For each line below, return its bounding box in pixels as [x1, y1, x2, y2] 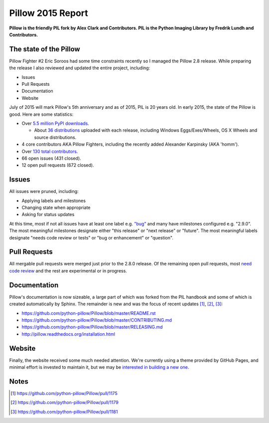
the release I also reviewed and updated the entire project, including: [9, 65, 150, 71]
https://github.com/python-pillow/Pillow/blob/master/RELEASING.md [21, 324, 163, 330]
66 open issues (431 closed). [21, 155, 82, 161]
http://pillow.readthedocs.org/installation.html [21, 331, 116, 337]
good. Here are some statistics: [9, 111, 74, 117]
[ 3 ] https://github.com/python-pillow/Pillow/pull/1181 [10, 409, 118, 415]
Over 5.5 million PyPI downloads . [21, 120, 89, 126]
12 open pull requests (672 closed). [21, 162, 94, 168]
